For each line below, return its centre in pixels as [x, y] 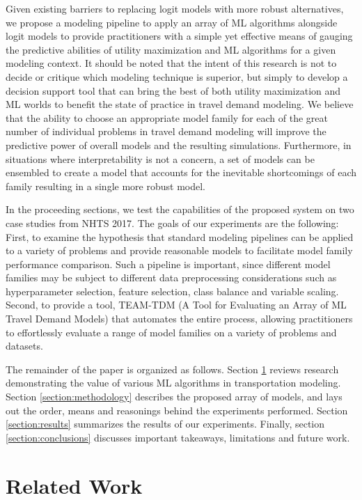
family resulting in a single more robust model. [105, 186]
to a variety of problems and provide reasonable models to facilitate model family [179, 250]
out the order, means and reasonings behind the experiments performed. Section [177, 410]
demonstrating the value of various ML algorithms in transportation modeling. [173, 383]
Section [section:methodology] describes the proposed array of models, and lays [174, 397]
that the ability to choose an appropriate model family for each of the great [167, 117]
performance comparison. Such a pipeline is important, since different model [168, 264]
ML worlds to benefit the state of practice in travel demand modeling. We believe [180, 104]
